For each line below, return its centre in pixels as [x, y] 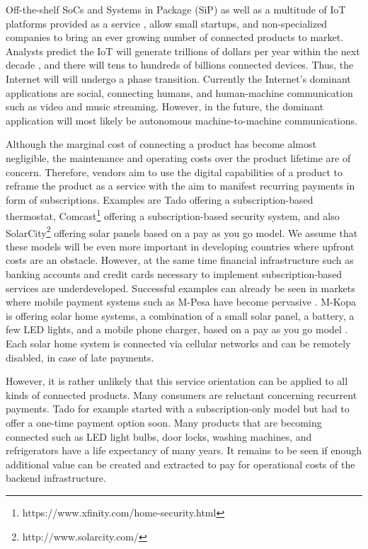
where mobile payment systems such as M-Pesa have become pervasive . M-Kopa [181, 302]
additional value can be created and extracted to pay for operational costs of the [180, 464]
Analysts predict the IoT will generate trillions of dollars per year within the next [183, 51]
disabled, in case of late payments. [80, 357]
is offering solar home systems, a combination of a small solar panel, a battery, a [180, 315]
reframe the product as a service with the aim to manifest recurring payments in [180, 186]
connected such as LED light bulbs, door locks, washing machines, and [159, 436]
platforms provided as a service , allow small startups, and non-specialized [167, 23]
